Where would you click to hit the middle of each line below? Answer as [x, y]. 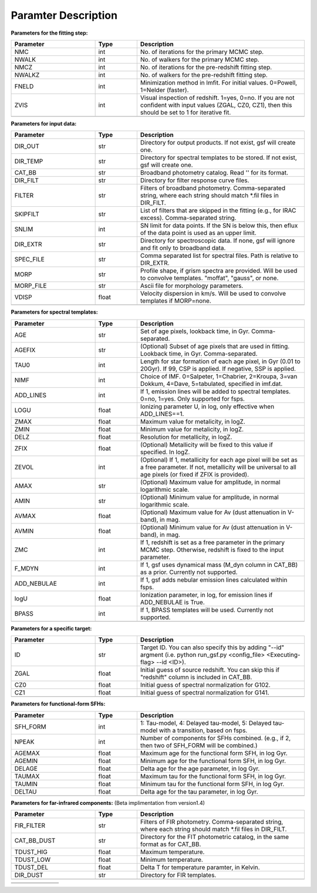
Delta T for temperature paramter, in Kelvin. [200, 867]
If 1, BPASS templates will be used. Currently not [207, 610]
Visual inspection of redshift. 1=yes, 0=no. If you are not [217, 98]
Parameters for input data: [44, 123]
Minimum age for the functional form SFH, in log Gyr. [213, 761]
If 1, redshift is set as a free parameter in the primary [212, 542]
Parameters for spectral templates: [54, 312]
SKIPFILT [27, 214]
